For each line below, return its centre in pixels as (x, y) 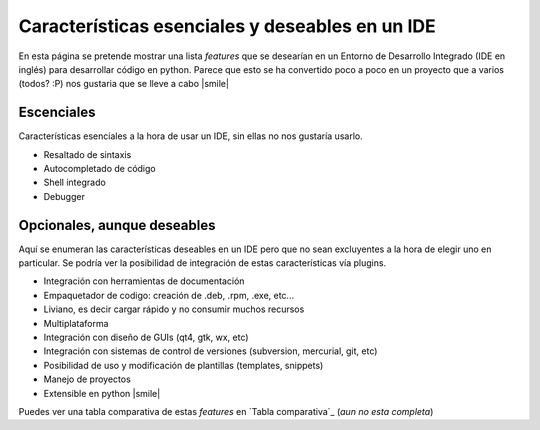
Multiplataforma (76, 323)
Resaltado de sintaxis (87, 154)
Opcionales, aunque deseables (117, 225)
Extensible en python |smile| (102, 393)
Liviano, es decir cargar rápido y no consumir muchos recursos (174, 309)
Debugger (64, 196)
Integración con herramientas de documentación (144, 281)
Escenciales (57, 112)
